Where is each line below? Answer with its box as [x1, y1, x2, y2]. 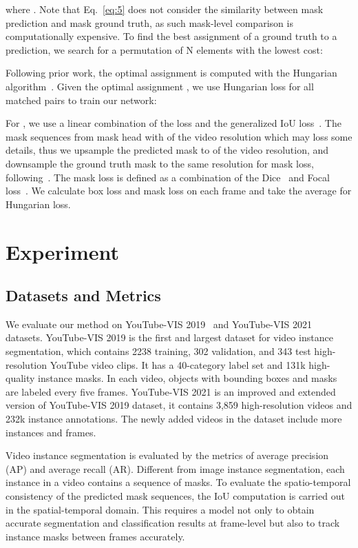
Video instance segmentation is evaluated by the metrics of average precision [6, 448, 329, 463]
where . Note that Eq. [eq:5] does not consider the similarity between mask [6, 2, 324, 16]
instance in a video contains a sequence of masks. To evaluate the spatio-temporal [6, 475, 351, 489]
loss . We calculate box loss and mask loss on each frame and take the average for [6, 183, 352, 198]
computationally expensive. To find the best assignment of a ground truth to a [6, 29, 337, 43]
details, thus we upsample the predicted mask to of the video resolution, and [6, 143, 329, 157]
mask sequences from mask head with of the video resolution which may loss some [6, 129, 352, 143]
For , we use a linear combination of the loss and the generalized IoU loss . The [6, 116, 341, 130]
